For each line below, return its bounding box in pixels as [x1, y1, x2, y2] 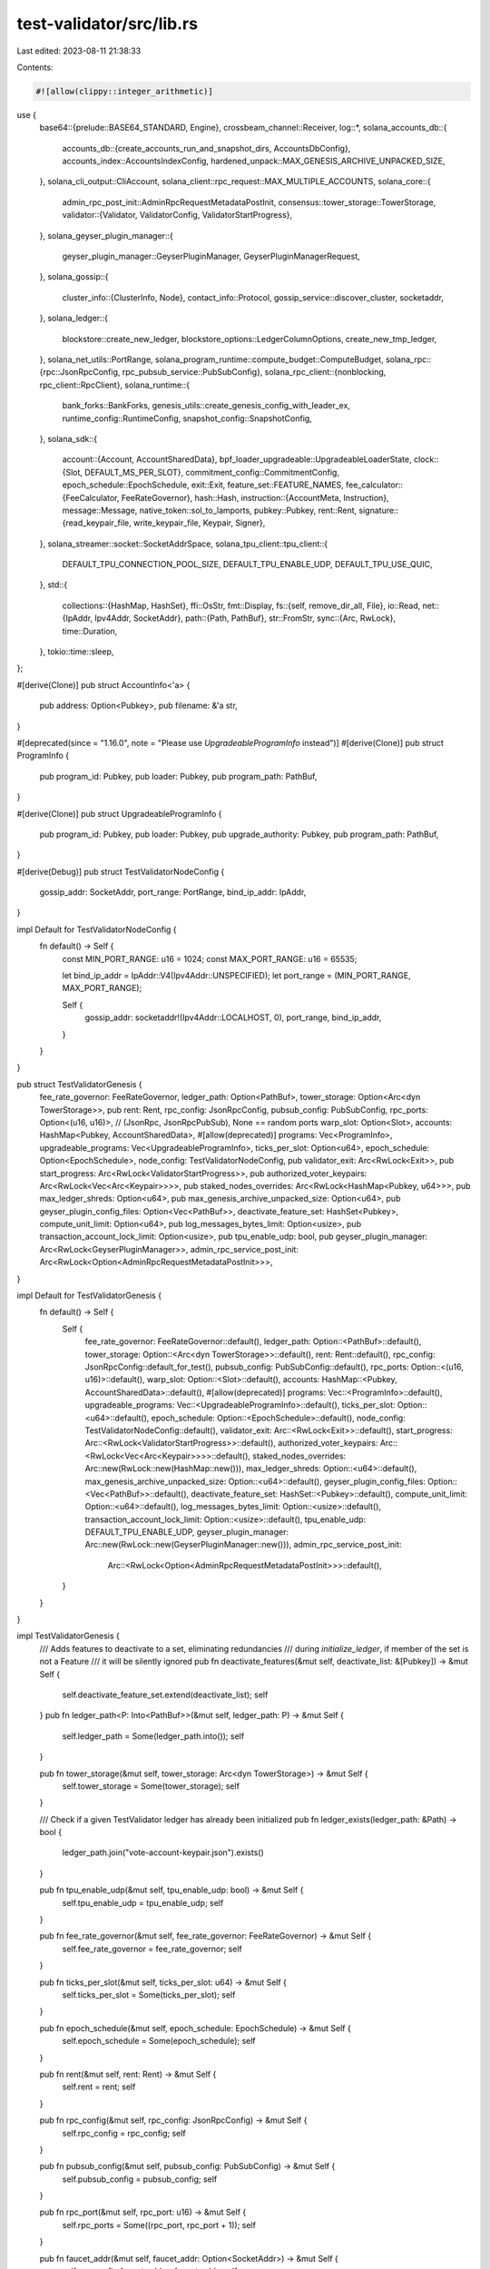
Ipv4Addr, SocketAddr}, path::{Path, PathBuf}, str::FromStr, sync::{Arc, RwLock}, [93, 613, 397, 624]
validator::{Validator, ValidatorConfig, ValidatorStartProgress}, [62, 210, 293, 221]
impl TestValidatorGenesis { [16, 1630, 120, 1642]
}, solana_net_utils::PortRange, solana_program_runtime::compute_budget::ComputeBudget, [39, 354, 385, 365]
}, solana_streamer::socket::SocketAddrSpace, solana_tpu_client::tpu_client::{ [39, 538, 328, 549]
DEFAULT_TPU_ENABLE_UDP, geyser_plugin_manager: [84, 1527, 289, 1537]
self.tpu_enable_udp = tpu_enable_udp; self [62, 1897, 224, 1908]
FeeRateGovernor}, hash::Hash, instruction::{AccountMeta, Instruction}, [121, 492, 389, 503]
